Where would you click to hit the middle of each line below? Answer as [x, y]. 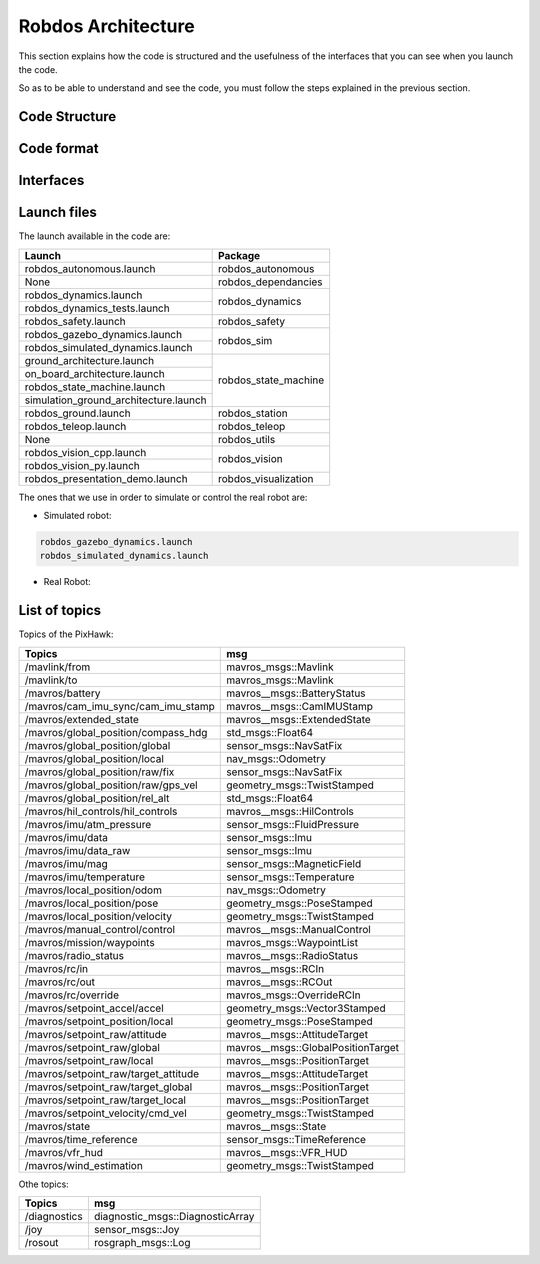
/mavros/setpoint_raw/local [89, 1060]
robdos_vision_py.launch [82, 465]
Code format [58, 148]
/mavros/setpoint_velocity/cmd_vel [105, 1113]
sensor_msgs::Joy [136, 1230]
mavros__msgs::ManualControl [299, 929]
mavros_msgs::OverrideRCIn [293, 995]
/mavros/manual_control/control [99, 929]
